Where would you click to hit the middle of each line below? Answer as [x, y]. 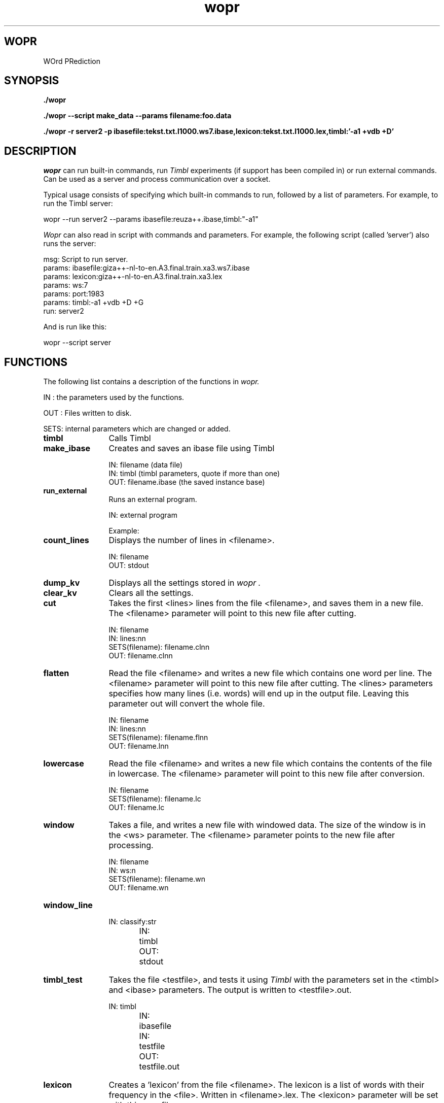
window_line [68, 905]
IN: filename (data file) [146, 465]
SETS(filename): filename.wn [157, 879]
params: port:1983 [74, 294]
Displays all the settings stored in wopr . [185, 583]
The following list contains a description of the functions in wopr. [151, 382]
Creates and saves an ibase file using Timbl [192, 448]
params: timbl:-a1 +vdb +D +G [94, 303]
